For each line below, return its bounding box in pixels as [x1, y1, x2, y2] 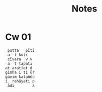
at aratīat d [5, 65, 33, 70]
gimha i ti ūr [5, 70, 35, 75]
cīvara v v [7, 56, 33, 62]
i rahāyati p [5, 78, 35, 83]
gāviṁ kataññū [5, 74, 35, 79]
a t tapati [7, 61, 33, 66]
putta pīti [7, 48, 35, 53]
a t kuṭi [7, 52, 28, 57]
